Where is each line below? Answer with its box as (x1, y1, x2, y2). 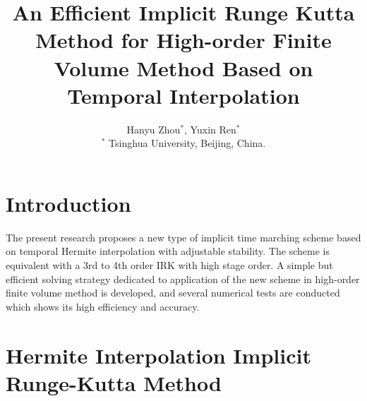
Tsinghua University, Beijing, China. (109, 136, 266, 150)
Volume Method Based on (54, 53, 313, 82)
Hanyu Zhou (126, 121, 181, 136)
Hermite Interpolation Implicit (6, 340, 311, 369)
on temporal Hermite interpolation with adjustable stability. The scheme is (6, 244, 330, 258)
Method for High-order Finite (35, 25, 332, 54)
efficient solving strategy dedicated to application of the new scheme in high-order (6, 271, 360, 286)
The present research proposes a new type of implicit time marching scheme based (6, 229, 361, 244)
